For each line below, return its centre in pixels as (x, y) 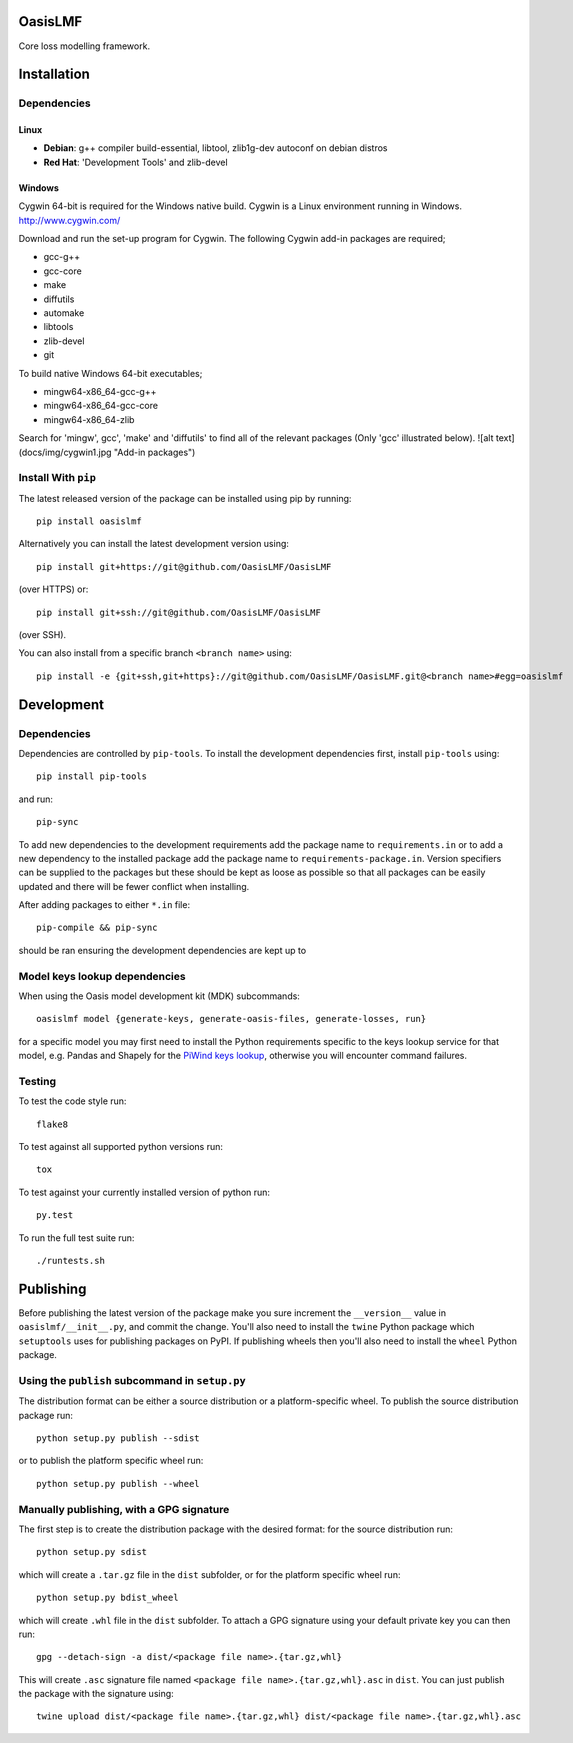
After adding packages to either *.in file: (104, 905)
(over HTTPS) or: (53, 589)
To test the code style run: (72, 1101)
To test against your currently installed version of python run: (144, 1192)
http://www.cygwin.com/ (69, 220)
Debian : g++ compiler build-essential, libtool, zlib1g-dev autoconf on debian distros (215, 148)
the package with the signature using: (96, 1694)
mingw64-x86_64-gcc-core (101, 406)
